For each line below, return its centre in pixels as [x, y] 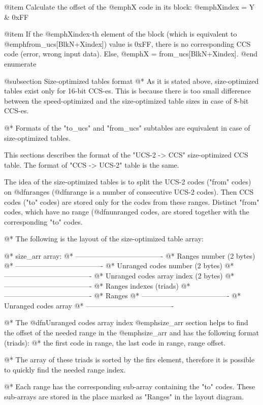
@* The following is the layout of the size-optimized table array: [104, 239]
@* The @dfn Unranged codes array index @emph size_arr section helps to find [126, 322]
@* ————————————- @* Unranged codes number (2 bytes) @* [119, 266]
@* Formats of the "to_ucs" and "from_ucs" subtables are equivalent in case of [127, 127]
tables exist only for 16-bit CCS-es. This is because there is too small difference [127, 91]
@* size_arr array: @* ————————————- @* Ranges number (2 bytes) [130, 255]
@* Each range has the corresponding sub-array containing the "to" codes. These [130, 386]
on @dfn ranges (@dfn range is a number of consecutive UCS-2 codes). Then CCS [129, 191]
